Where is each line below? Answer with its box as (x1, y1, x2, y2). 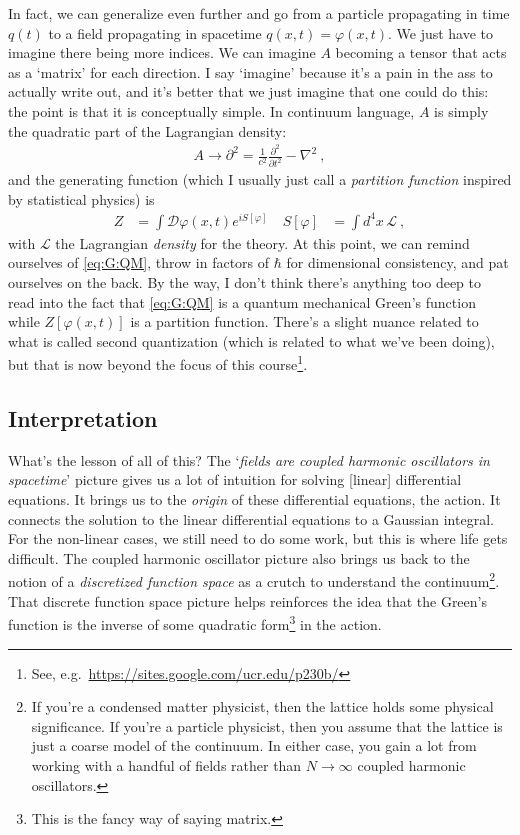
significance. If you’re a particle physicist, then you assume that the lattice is (31, 715, 503, 736)
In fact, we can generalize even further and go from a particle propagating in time (8, 3, 510, 23)
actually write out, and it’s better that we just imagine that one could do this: (8, 81, 489, 102)
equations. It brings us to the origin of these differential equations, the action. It (8, 489, 501, 510)
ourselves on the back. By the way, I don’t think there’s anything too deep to (8, 272, 482, 293)
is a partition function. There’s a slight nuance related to (130, 311, 479, 332)
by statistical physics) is (8, 188, 155, 209)
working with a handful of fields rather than (31, 754, 302, 775)
